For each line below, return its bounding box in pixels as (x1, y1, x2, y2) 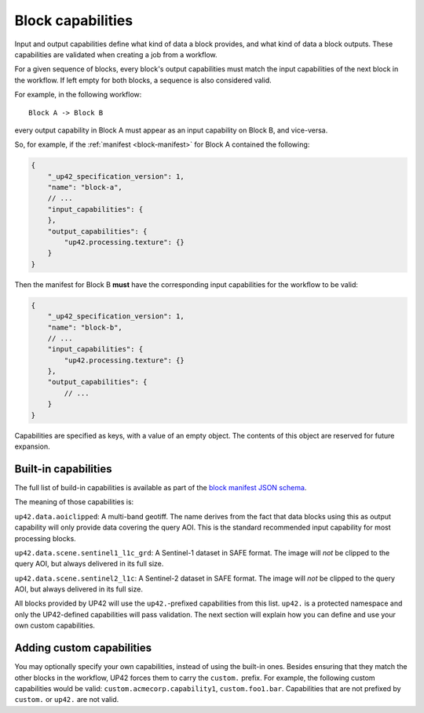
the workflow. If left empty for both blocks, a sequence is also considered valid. (14, 75, 272, 85)
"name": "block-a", (47, 183, 123, 192)
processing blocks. (14, 533, 76, 543)
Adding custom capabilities (14, 642, 152, 655)
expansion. (14, 442, 50, 451)
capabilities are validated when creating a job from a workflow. (14, 49, 217, 59)
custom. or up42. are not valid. (14, 695, 119, 704)
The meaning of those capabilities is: (14, 497, 134, 507)
